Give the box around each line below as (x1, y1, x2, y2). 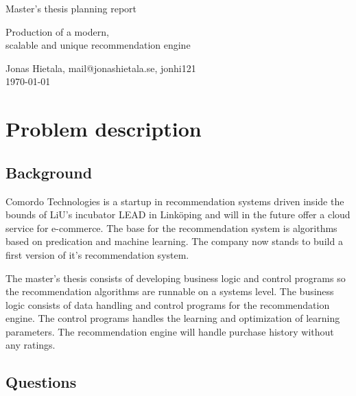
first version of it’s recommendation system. (5, 247, 189, 261)
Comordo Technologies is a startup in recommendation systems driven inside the (5, 194, 344, 208)
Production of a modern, (5, 24, 109, 38)
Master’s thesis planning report (5, 1, 137, 15)
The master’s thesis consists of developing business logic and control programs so (5, 270, 346, 285)
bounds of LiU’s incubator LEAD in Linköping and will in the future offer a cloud (5, 207, 351, 222)
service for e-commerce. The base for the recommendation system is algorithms (5, 220, 337, 235)
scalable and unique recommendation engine (5, 38, 191, 52)
